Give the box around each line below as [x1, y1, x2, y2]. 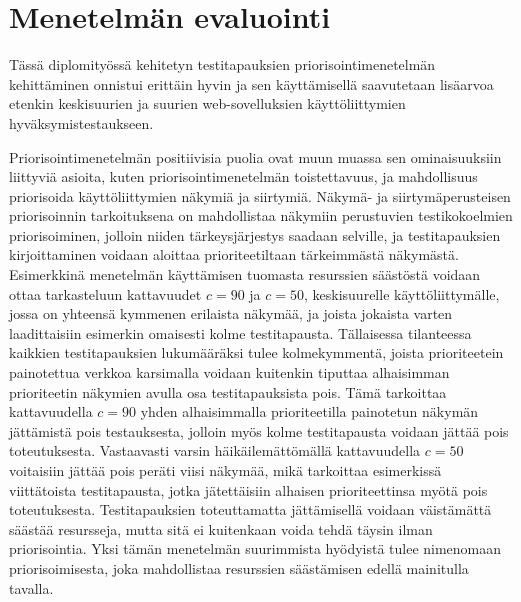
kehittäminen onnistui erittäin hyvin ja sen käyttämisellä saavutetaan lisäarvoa [9, 73, 494, 94]
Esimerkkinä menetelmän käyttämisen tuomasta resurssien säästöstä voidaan [9, 264, 481, 285]
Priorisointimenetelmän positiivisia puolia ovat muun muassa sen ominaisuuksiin [9, 146, 502, 167]
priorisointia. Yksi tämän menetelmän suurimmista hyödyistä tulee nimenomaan [9, 538, 502, 559]
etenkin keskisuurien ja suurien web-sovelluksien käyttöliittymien [9, 93, 406, 114]
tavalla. [9, 577, 54, 598]
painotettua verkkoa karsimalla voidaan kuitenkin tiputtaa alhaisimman [9, 362, 450, 383]
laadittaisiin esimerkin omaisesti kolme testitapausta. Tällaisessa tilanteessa [9, 322, 472, 343]
